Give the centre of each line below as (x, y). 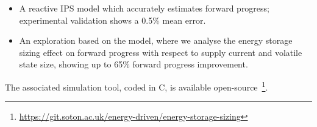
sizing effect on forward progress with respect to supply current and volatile (161, 52)
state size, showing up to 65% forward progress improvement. (134, 64)
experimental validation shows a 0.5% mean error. (112, 20)
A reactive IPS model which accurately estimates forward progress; (144, 8)
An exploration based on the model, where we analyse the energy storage (156, 40)
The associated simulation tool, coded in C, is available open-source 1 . (137, 86)
